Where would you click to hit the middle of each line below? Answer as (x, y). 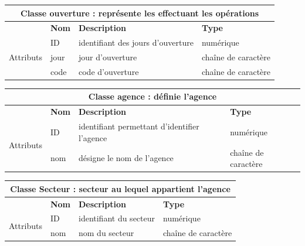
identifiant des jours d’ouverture (136, 42)
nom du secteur (106, 233)
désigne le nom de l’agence (126, 158)
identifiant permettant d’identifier (139, 126)
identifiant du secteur (117, 218)
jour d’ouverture (108, 57)
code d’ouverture (109, 71)
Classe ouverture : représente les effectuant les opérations (140, 13)
